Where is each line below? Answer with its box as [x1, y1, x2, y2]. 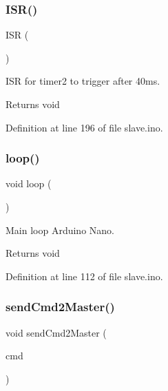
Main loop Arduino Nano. [6, 222, 114, 237]
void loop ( [6, 176, 52, 191]
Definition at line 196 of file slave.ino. [6, 120, 163, 134]
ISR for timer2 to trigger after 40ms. [6, 74, 160, 88]
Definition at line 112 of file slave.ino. [6, 268, 163, 283]
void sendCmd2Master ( [6, 325, 107, 339]
